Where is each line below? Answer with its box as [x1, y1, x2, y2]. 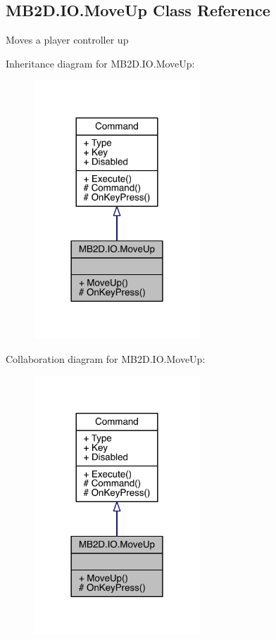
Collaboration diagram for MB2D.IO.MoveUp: [6, 351, 206, 366]
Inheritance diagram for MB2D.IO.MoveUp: [6, 56, 195, 70]
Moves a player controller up [6, 32, 129, 47]
